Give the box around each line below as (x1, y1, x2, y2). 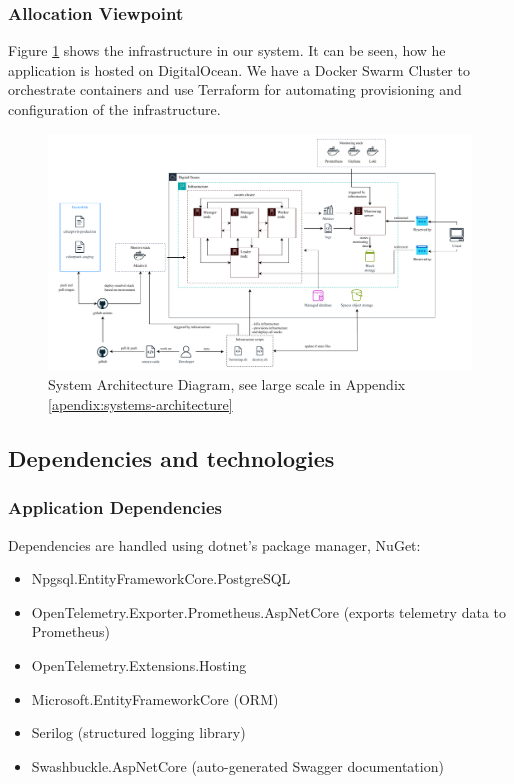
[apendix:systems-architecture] (48, 394, 233, 415)
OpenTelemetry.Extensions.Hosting (31, 655, 247, 675)
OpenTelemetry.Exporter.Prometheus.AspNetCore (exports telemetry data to (31, 601, 506, 622)
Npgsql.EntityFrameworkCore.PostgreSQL (31, 568, 291, 589)
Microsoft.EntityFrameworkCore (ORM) (31, 688, 279, 709)
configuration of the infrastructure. (8, 99, 221, 119)
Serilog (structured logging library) (31, 722, 246, 743)
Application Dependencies (8, 495, 222, 520)
